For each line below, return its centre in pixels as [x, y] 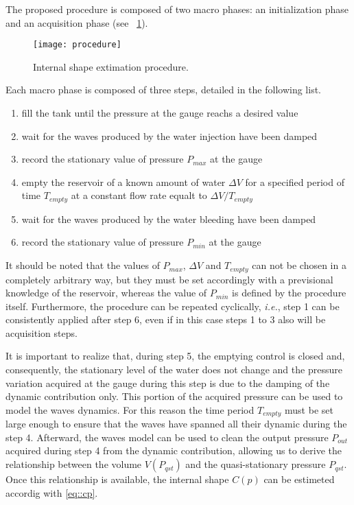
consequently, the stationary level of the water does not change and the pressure [174, 369]
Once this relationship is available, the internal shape [117, 479]
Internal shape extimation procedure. [111, 66]
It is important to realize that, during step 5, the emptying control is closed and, [175, 356]
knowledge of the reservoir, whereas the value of [106, 293]
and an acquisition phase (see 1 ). [77, 22]
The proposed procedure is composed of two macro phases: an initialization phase [177, 9]
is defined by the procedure [289, 293]
